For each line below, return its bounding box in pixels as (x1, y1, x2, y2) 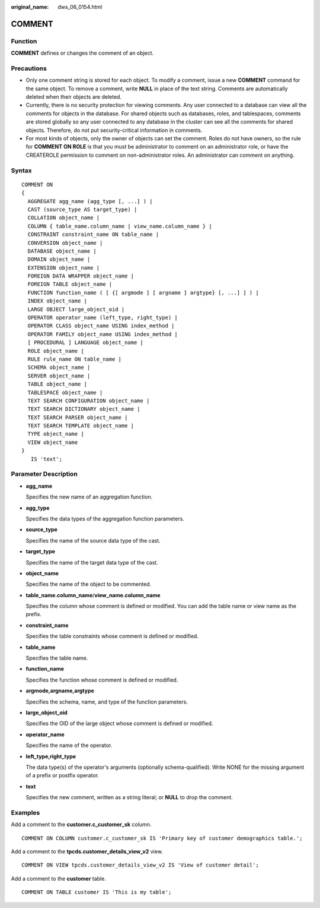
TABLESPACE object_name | (27, 389, 103, 396)
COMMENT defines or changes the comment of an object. (11, 49, 154, 56)
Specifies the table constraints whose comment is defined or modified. (25, 633, 199, 640)
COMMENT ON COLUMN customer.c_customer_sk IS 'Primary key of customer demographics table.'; (21, 835, 303, 841)
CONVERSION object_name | (27, 239, 103, 246)
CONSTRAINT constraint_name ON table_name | (27, 231, 159, 238)
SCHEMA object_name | (27, 364, 91, 371)
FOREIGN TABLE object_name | (27, 281, 113, 288)
